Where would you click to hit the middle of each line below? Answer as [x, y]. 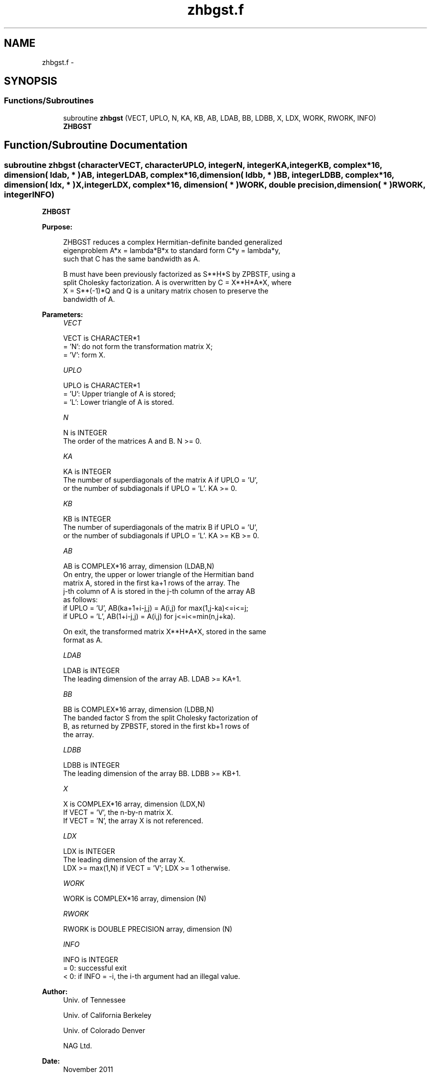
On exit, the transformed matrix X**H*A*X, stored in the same [165, 632]
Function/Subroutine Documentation [96, 145]
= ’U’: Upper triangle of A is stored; [120, 394]
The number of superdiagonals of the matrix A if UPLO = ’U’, [160, 480]
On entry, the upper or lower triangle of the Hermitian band [158, 575]
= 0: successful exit [95, 968]
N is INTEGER [85, 433]
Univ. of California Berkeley [107, 1015]
